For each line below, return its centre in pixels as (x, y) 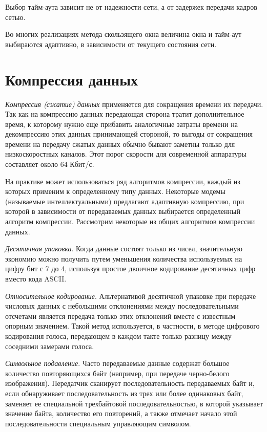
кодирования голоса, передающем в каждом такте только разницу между (118, 336)
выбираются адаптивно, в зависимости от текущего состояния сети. (111, 44)
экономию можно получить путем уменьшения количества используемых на (124, 258)
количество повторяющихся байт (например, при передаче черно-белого (117, 373)
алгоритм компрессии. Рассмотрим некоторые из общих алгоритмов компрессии (130, 221)
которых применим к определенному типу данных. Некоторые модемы (115, 191)
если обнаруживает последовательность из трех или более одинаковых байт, (124, 393)
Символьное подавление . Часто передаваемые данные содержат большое (117, 363)
